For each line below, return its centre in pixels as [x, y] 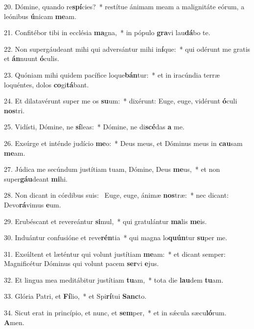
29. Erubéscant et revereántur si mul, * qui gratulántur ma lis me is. [105, 221]
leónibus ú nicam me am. [40, 16]
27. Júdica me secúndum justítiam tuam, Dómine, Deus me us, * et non [112, 169]
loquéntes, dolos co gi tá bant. [46, 84]
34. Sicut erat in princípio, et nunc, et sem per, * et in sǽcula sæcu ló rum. [115, 313]
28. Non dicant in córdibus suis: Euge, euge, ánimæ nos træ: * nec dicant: [116, 195]
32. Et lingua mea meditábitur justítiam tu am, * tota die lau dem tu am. [114, 279]
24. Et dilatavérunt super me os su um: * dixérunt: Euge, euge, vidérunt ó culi [121, 101]
